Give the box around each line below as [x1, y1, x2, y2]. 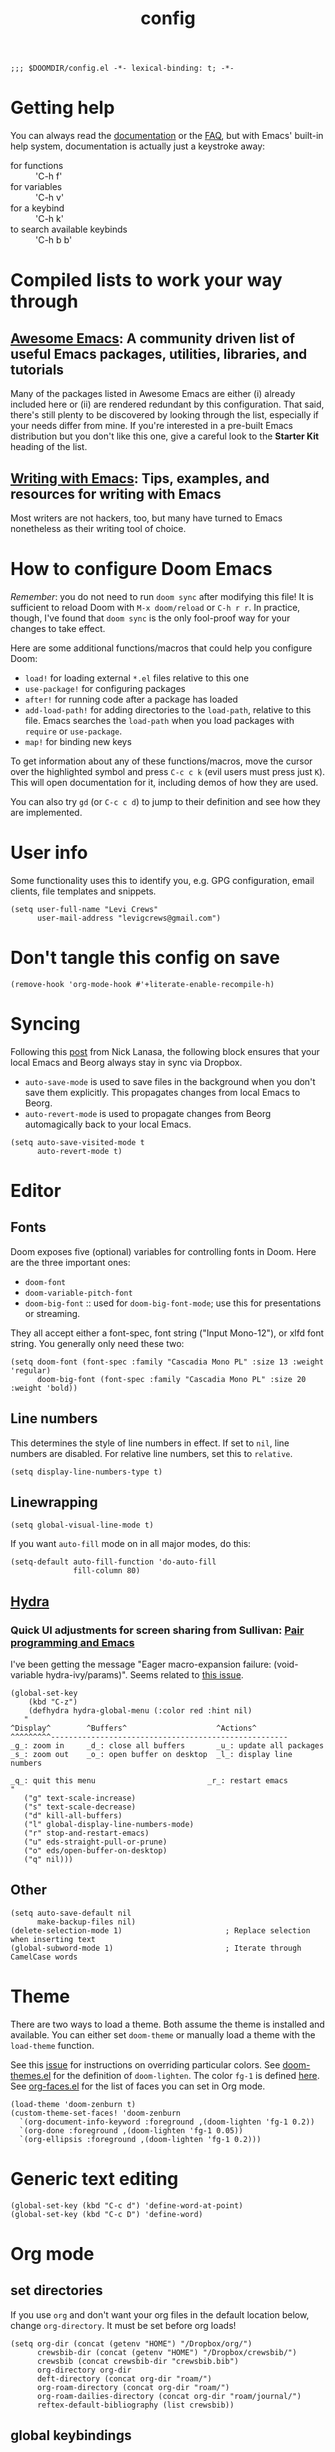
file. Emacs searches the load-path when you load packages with [24, 714, 295, 726]
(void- [273, 1658, 299, 1670]
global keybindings [10, 2427, 132, 2444]
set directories [10, 2282, 103, 2299]
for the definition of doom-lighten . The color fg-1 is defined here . [53, 2069, 320, 2081]
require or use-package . [24, 725, 123, 737]
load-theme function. [10, 2039, 95, 2051]
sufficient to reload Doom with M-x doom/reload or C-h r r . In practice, [10, 601, 301, 613]
